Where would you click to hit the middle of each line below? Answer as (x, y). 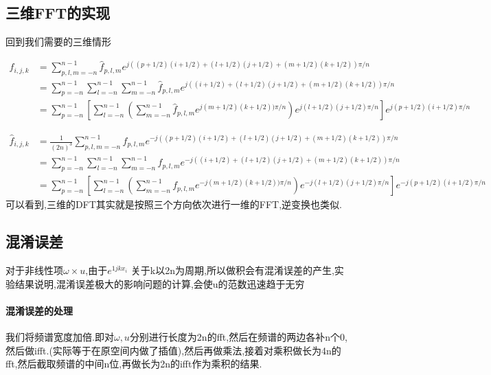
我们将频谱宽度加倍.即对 (60, 337)
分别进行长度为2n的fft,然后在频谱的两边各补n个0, (238, 337)
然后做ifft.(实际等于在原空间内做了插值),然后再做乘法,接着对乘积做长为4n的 (173, 350)
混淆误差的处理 (39, 310)
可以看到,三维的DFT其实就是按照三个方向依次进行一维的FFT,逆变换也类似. (174, 204)
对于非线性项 (34, 270)
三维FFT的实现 (58, 13)
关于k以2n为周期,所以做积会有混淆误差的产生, (232, 270)
